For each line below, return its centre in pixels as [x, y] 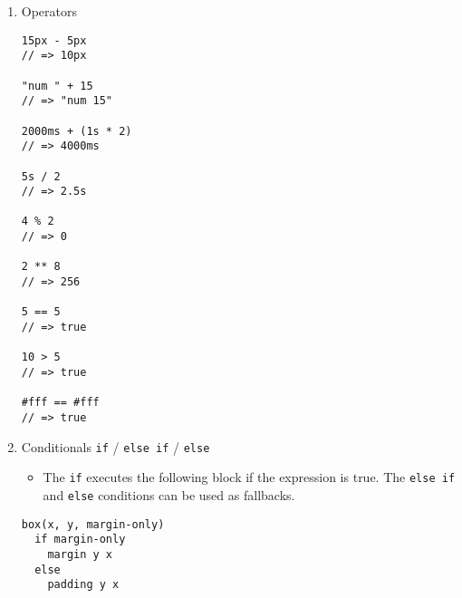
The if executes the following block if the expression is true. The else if [249, 477]
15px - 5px [54, 40]
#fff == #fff [60, 403]
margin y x [80, 554]
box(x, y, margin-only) [93, 524]
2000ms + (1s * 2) [77, 131]
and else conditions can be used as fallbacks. [169, 494]
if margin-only [80, 540]
